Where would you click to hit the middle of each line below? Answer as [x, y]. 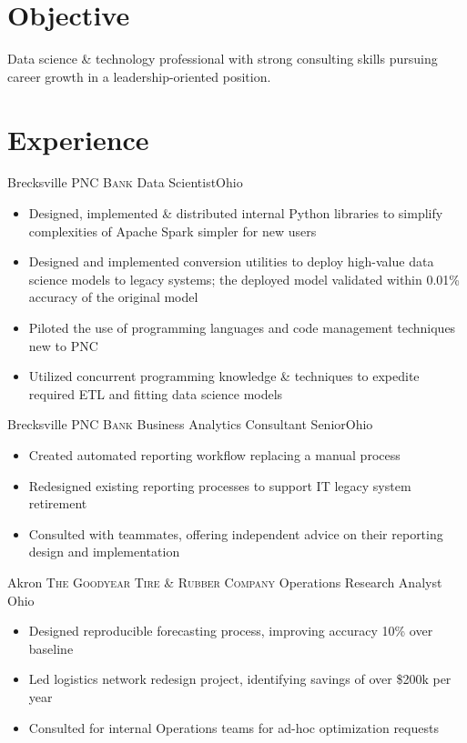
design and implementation [104, 552]
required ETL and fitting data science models [156, 393]
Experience [78, 139]
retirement [58, 503]
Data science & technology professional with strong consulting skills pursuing [223, 59]
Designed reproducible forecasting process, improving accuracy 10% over [231, 631]
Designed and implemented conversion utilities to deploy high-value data [231, 261]
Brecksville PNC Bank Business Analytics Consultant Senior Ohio [190, 424]
